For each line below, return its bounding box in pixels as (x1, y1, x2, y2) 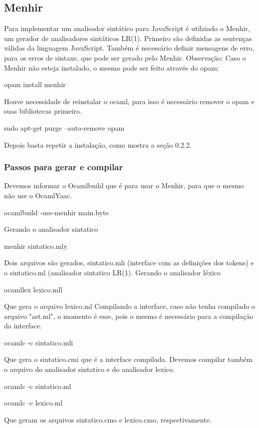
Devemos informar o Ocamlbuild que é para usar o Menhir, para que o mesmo (4, 180, 244, 191)
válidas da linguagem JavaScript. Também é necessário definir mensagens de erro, (4, 43, 254, 53)
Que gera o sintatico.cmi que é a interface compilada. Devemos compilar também (4, 354, 253, 364)
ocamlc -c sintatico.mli (4, 337, 73, 347)
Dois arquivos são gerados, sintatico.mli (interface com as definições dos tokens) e (4, 257, 254, 268)
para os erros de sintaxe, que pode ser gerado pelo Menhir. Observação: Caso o (4, 52, 246, 63)
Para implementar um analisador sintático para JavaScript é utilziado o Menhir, (4, 23, 250, 34)
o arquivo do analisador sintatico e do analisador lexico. (4, 364, 175, 374)
